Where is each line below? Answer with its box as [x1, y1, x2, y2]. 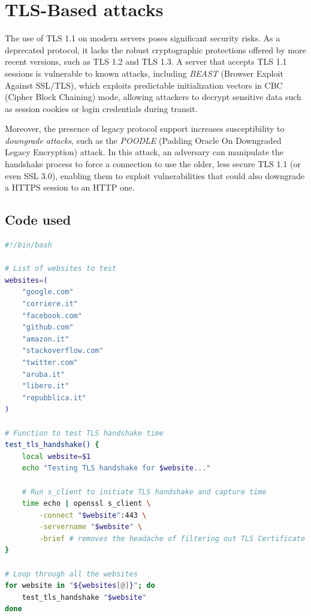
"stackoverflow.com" [22, 346, 104, 355]
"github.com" [22, 323, 74, 332]
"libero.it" [22, 382, 70, 391]
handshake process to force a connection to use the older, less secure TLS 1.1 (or [5, 158, 301, 170]
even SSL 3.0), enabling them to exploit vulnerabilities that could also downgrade [5, 169, 305, 182]
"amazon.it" [22, 334, 70, 343]
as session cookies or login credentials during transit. [5, 102, 198, 114]
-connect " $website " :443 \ [39, 511, 147, 520]
